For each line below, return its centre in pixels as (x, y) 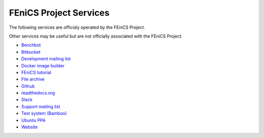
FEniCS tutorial (36, 72)
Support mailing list (41, 106)
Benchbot (31, 45)
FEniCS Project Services (59, 13)
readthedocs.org (38, 93)
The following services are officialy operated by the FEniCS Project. (77, 27)
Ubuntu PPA (33, 120)
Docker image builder (43, 65)
